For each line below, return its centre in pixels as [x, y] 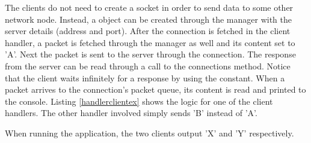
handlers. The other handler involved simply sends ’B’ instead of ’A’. [131, 113]
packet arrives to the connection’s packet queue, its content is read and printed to [155, 89]
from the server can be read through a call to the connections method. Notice [148, 66]
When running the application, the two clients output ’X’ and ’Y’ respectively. [149, 133]
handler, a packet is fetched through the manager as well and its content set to [150, 42]
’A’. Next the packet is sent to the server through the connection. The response [150, 54]
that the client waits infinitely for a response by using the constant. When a [145, 77]
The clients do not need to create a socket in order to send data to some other [149, 7]
